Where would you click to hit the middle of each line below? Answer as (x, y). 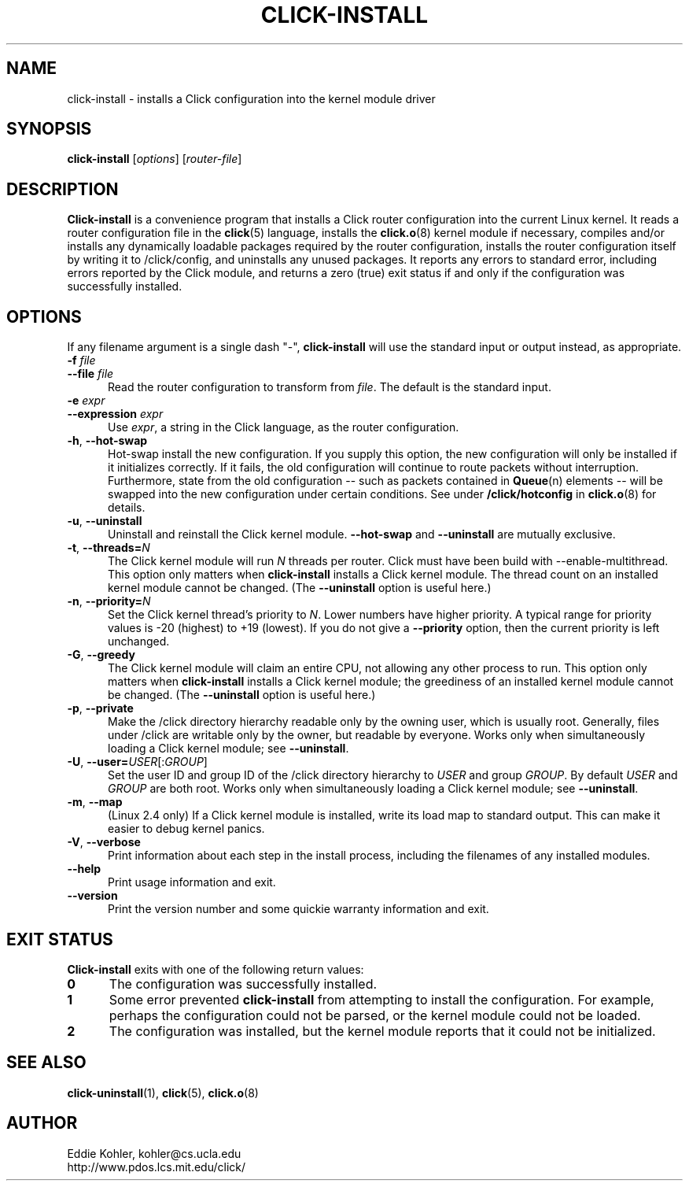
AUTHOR (42, 1123)
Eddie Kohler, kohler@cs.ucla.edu (154, 1153)
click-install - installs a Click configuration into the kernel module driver (251, 98)
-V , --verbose (104, 842)
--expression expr (115, 414)
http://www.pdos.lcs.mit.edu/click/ (157, 1167)
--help (84, 869)
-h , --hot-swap (107, 441)
